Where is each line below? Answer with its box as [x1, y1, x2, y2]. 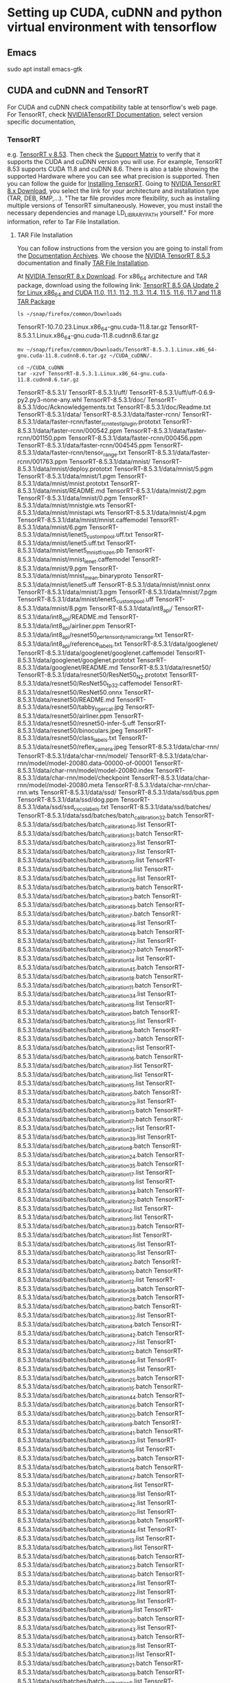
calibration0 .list [104, 1070, 143, 1080]
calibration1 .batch [104, 1008, 150, 1017]
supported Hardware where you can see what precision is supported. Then [7, 172, 220, 181]
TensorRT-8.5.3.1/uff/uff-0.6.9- [128, 388, 216, 397]
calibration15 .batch [104, 1382, 152, 1393]
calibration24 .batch [104, 1150, 154, 1161]
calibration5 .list [104, 1213, 143, 1223]
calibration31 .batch [104, 829, 152, 839]
